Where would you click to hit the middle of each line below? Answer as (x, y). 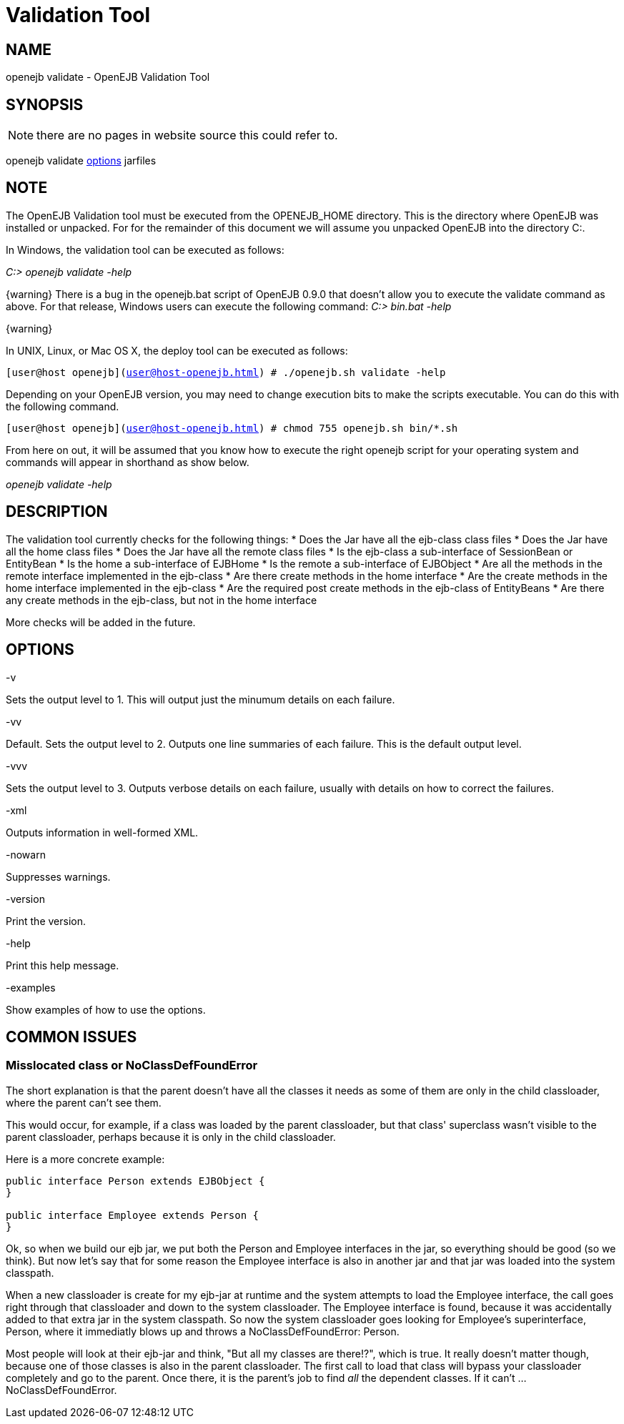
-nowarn (26, 854)
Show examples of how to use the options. (106, 1009)
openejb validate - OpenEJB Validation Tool (108, 77)
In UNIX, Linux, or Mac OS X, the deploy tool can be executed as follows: (177, 350)
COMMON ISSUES (71, 1037)
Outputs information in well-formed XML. (102, 832)
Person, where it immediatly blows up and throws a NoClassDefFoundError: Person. (203, 1331)
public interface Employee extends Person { (133, 1215)
